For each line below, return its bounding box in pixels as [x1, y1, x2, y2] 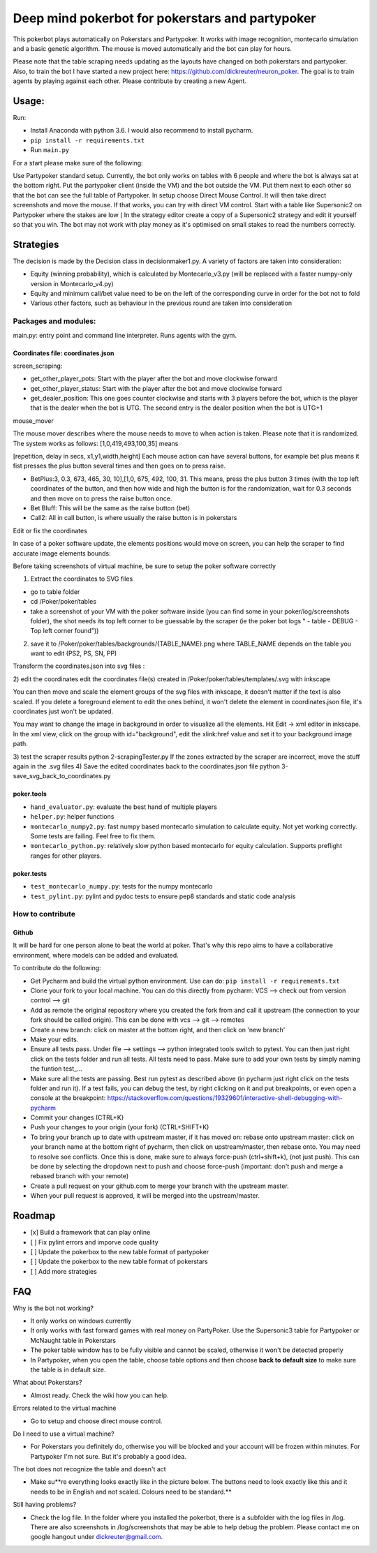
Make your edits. [30, 1035, 79, 1043]
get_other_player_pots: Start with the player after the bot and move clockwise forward [30, 374, 278, 383]
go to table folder [30, 587, 80, 596]
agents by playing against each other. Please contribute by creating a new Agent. [13, 77, 247, 85]
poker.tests [13, 869, 47, 877]
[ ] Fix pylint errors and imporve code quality [30, 1238, 158, 1246]
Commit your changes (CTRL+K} [30, 1113, 124, 1122]
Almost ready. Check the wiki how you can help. [30, 1391, 169, 1399]
